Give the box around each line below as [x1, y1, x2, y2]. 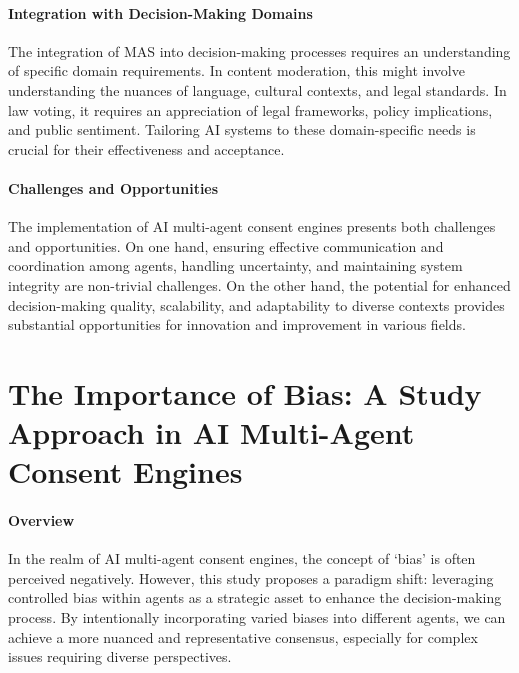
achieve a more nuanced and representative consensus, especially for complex [8, 626, 478, 647]
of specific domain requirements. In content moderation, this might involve [8, 60, 465, 81]
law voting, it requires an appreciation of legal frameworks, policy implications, [8, 99, 493, 120]
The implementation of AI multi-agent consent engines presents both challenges [8, 216, 496, 237]
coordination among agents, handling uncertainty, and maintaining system [8, 255, 463, 276]
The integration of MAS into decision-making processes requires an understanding [8, 40, 511, 61]
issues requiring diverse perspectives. [8, 646, 232, 667]
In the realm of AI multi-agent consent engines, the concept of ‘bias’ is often [8, 548, 476, 569]
